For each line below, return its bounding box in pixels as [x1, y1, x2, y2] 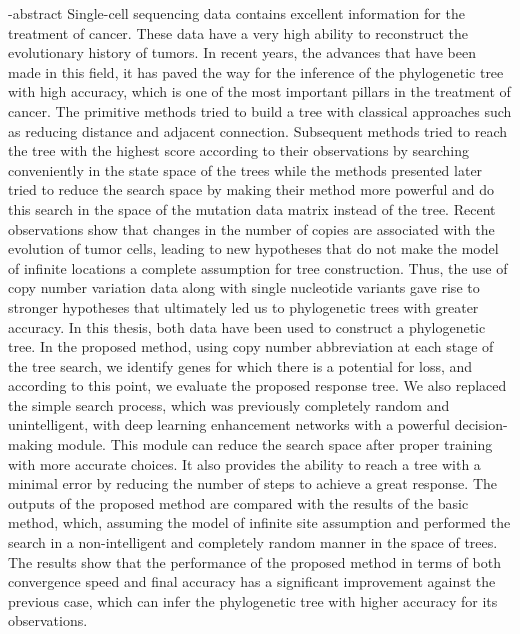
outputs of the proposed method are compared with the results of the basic [8, 492, 469, 513]
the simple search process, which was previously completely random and [8, 394, 450, 415]
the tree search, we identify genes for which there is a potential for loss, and [8, 355, 473, 376]
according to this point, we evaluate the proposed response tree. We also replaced [8, 375, 507, 396]
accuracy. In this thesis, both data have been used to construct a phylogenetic [8, 316, 486, 337]
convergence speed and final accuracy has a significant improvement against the [8, 571, 496, 592]
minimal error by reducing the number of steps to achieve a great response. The [8, 473, 497, 494]
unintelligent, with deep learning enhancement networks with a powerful [8, 414, 450, 435]
